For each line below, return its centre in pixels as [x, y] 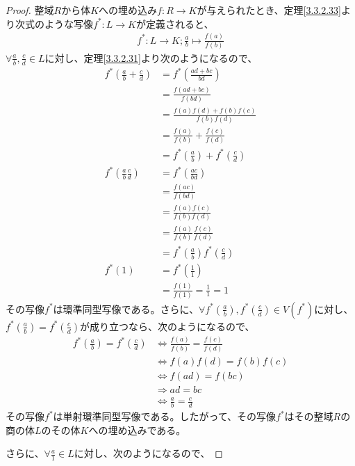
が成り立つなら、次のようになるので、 [167, 326]
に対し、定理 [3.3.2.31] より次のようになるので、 [151, 57]
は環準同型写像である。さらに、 [126, 308]
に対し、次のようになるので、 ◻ [148, 453]
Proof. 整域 [30, 10]
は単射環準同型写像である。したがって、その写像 [165, 416]
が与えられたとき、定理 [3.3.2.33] [269, 10]
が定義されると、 [175, 23]
